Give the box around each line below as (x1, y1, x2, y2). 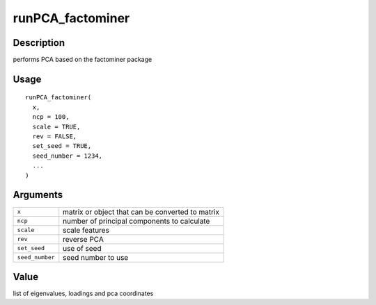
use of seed (63, 243, 102, 253)
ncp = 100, (32, 113, 70, 121)
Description (13, 37, 65, 49)
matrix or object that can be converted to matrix (63, 207, 219, 217)
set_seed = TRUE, (32, 142, 92, 150)
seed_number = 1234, (32, 151, 103, 160)
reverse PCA (63, 234, 104, 244)
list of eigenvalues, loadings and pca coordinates (13, 289, 154, 298)
